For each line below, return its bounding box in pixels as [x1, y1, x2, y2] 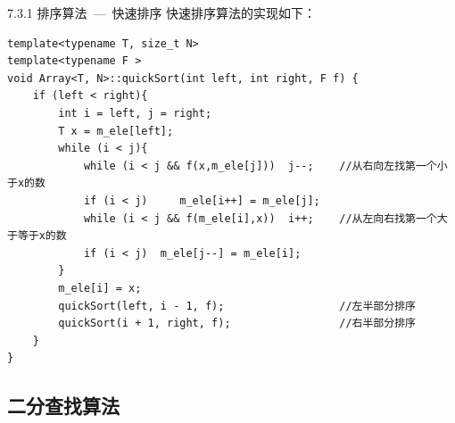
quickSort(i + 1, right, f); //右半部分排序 [58, 317, 416, 330]
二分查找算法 [7, 392, 120, 419]
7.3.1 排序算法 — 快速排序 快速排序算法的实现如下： [7, 4, 317, 21]
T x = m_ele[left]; [58, 124, 174, 137]
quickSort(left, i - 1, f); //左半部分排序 [58, 299, 416, 312]
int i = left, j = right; [58, 106, 212, 120]
